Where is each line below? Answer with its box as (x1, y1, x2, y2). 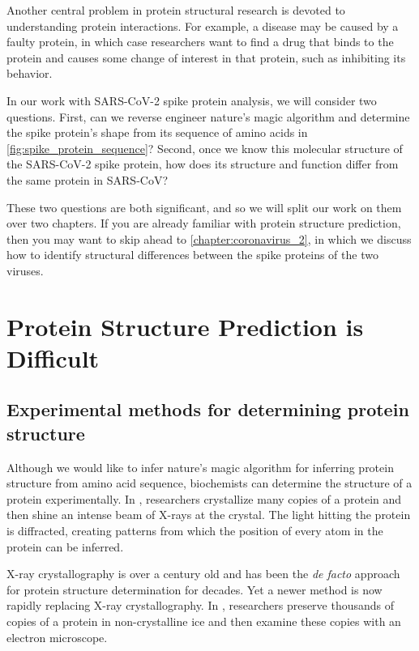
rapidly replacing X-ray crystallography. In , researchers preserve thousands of (6, 597, 395, 614)
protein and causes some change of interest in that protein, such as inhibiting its (6, 49, 406, 66)
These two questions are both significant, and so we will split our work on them (6, 198, 402, 215)
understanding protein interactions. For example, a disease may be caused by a (6, 17, 399, 34)
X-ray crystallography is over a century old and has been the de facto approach (6, 565, 400, 582)
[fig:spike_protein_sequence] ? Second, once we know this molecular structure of (6, 139, 403, 156)
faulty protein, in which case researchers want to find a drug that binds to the (6, 33, 394, 50)
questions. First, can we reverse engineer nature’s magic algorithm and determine (6, 108, 410, 125)
